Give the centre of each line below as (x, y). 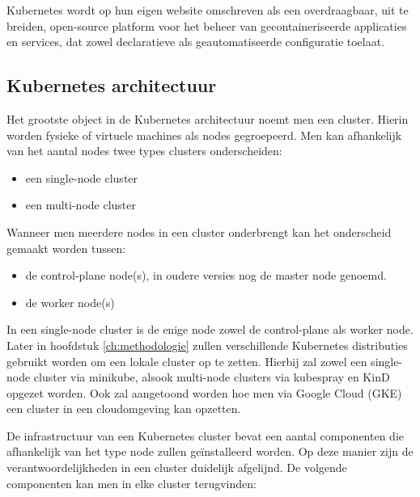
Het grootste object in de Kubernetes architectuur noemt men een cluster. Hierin (208, 118)
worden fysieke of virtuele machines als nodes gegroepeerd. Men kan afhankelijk (204, 135)
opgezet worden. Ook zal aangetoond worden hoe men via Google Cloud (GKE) (204, 392)
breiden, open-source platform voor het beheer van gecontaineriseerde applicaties (207, 25)
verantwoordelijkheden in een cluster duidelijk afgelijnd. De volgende (177, 468)
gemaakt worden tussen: (66, 248)
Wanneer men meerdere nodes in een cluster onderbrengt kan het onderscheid (199, 232)
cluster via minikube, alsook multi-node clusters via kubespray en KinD (212, 377)
